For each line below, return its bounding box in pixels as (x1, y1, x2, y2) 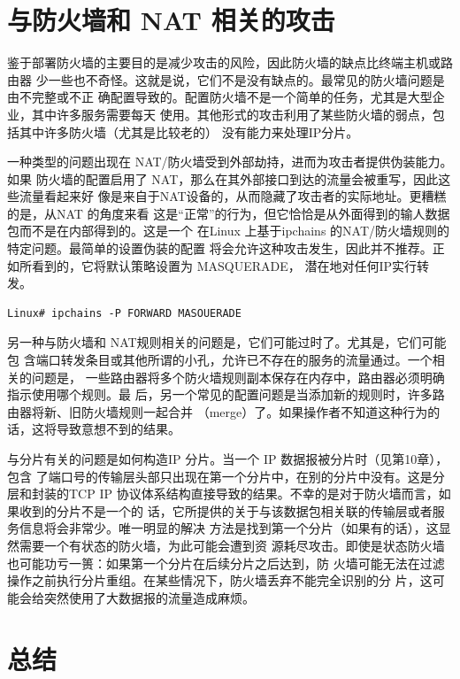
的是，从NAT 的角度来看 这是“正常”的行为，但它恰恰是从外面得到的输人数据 (7, 204, 450, 222)
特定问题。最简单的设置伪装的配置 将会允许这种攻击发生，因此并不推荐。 (7, 239, 433, 258)
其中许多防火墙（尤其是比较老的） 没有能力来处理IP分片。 (19, 122, 359, 141)
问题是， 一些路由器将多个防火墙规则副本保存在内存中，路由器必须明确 (31, 367, 445, 386)
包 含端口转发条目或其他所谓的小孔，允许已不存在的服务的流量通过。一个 (7, 351, 433, 369)
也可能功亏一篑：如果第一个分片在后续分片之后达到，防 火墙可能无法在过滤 (7, 553, 445, 572)
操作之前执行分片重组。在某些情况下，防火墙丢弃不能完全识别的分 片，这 (7, 571, 433, 590)
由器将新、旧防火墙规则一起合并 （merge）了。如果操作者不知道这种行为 (7, 402, 428, 421)
